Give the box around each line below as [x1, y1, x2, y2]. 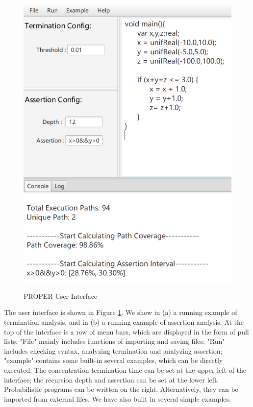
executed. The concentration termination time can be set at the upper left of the [4, 365, 247, 375]
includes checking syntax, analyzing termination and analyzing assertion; [4, 345, 223, 356]
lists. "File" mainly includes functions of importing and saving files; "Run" [4, 336, 225, 346]
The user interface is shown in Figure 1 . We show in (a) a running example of [4, 307, 237, 317]
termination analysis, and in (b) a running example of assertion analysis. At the [4, 317, 244, 327]
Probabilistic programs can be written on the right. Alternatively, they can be [4, 384, 238, 394]
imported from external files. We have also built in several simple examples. [4, 393, 231, 404]
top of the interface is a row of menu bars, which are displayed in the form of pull [4, 326, 249, 336]
